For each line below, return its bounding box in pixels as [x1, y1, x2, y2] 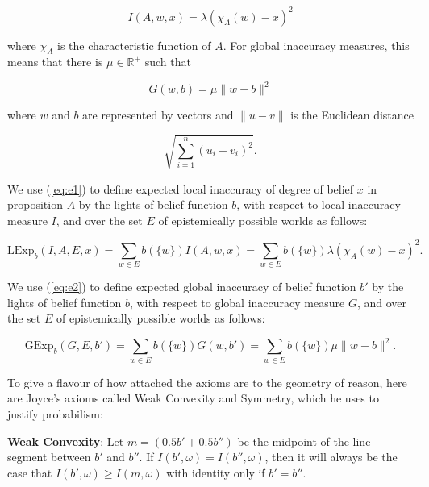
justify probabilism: [7, 405, 103, 422]
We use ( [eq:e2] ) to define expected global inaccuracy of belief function [7, 278, 356, 295]
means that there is [7, 53, 103, 70]
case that [7, 464, 52, 481]
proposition [7, 196, 63, 213]
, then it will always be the [264, 448, 398, 465]
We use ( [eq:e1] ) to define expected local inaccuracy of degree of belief [7, 180, 354, 197]
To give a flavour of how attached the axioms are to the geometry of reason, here [7, 373, 407, 390]
